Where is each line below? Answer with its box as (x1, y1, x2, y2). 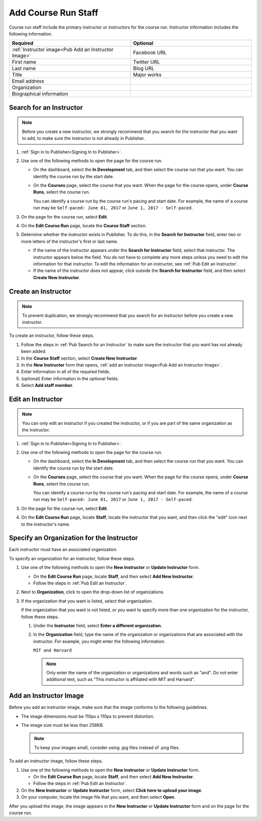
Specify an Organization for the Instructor (9, 534, 138, 542)
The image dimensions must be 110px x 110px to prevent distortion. (21, 713, 155, 719)
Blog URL (133, 65, 155, 72)
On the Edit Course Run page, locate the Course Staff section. (21, 223, 147, 229)
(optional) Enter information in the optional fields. (21, 375, 119, 381)
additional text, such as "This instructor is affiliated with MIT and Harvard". (46, 676, 195, 682)
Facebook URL (133, 49, 167, 56)
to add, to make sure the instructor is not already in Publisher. (22, 135, 145, 141)
